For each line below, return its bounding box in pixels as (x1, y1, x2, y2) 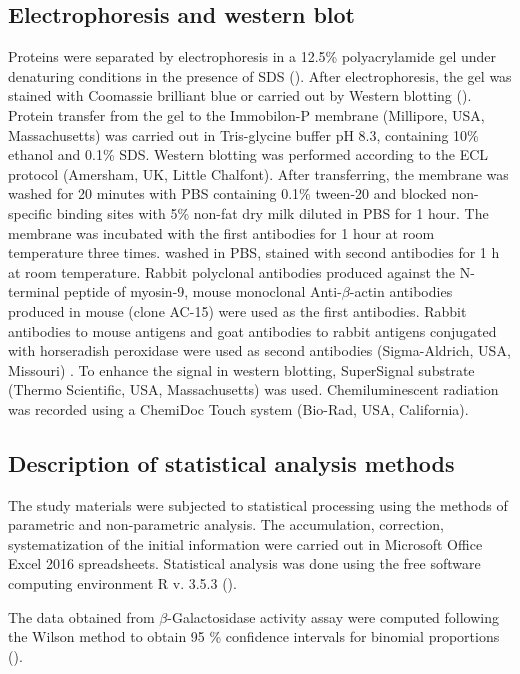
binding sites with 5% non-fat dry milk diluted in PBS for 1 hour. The (56, 202, 489, 223)
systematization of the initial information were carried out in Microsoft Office (8, 533, 483, 554)
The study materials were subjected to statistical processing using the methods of (8, 494, 508, 515)
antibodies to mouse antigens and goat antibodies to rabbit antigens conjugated (8, 320, 497, 341)
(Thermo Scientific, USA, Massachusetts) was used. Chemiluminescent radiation (8, 379, 499, 400)
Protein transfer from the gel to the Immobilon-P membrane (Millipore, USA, (8, 104, 485, 125)
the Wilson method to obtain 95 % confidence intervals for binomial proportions (8, 626, 500, 647)
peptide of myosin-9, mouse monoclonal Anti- (64, 281, 342, 302)
